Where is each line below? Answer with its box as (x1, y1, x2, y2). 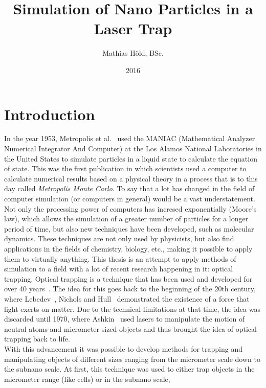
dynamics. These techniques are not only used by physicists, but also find (4, 233, 234, 244)
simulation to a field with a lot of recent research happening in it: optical (4, 263, 233, 274)
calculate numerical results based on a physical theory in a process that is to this (4, 173, 258, 184)
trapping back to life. (4, 333, 70, 344)
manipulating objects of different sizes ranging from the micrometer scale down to (4, 353, 260, 364)
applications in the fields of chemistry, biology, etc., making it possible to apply (4, 243, 253, 254)
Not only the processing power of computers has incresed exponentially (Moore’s (4, 203, 257, 214)
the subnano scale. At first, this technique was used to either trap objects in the (4, 363, 255, 374)
